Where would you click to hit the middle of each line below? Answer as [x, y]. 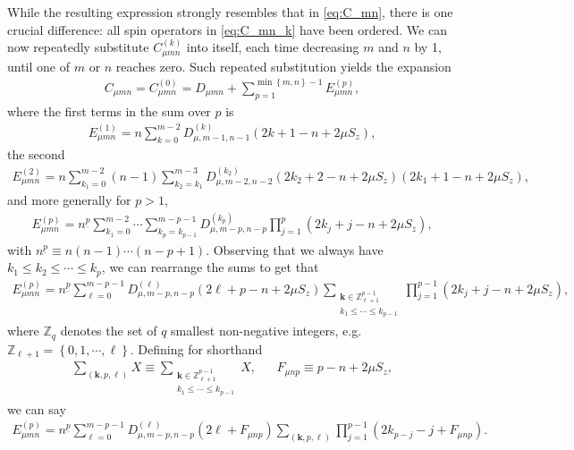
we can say [37, 408]
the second [36, 154]
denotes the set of [109, 331]
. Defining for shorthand [196, 348]
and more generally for [69, 200]
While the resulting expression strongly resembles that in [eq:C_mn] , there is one [230, 12]
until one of [39, 66]
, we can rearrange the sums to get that [210, 267]
